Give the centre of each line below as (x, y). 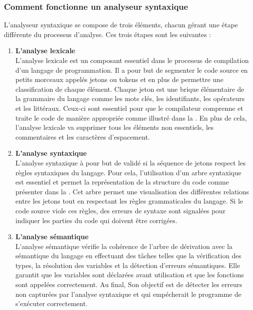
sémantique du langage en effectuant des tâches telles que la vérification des (128, 256)
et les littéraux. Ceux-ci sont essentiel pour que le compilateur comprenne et (129, 108)
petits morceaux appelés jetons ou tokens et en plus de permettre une (119, 79)
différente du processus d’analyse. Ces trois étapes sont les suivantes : (107, 34)
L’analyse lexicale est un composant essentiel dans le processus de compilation (132, 60)
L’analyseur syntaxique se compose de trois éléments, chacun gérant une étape (121, 25)
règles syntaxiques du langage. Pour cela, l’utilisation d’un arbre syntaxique (128, 172)
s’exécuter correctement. (51, 303)
